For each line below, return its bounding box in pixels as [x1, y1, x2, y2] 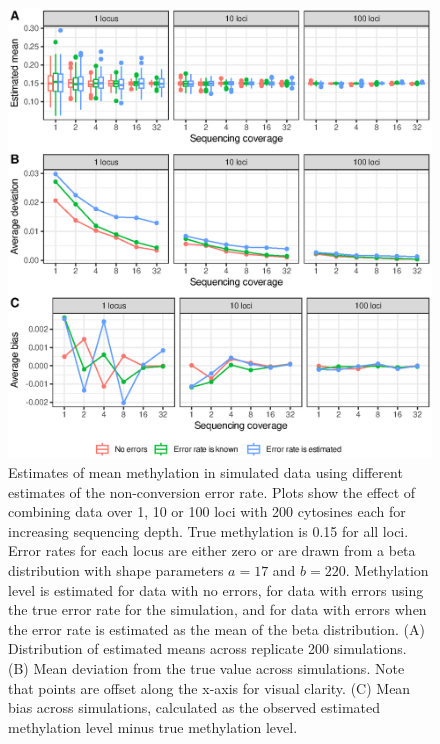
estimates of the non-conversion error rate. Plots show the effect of [8, 481, 416, 502]
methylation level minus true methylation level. [8, 716, 298, 737]
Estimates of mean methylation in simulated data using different [8, 461, 403, 482]
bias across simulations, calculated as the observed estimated [8, 697, 381, 718]
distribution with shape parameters [8, 559, 224, 580]
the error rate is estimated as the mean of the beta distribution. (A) [8, 618, 425, 639]
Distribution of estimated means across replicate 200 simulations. [8, 638, 407, 659]
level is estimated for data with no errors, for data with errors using [8, 579, 424, 600]
